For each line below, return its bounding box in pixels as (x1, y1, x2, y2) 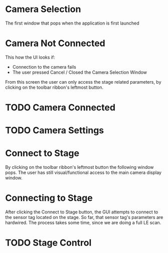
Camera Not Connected (5, 38, 105, 49)
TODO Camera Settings (5, 125, 104, 136)
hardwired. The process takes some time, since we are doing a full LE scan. (5, 219, 161, 226)
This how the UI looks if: (5, 54, 55, 60)
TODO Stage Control (5, 237, 92, 248)
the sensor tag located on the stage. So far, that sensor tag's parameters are (5, 214, 163, 220)
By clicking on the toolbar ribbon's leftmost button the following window (5, 164, 154, 170)
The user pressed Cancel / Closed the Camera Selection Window (12, 69, 147, 75)
